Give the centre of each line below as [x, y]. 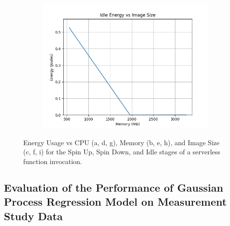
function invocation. [53, 161]
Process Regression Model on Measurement [115, 202]
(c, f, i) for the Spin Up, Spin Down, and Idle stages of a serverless [122, 152]
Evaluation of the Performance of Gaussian [114, 187]
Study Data [33, 216]
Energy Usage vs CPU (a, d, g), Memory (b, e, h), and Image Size [122, 142]
